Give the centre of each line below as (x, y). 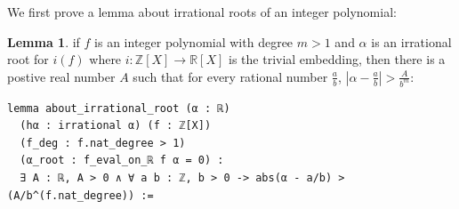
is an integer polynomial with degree (194, 41)
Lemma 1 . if (44, 41)
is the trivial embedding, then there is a (337, 59)
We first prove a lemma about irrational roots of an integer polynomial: (202, 12)
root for (28, 59)
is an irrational (411, 41)
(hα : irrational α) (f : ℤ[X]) (116, 126)
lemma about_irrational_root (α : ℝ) (119, 108)
